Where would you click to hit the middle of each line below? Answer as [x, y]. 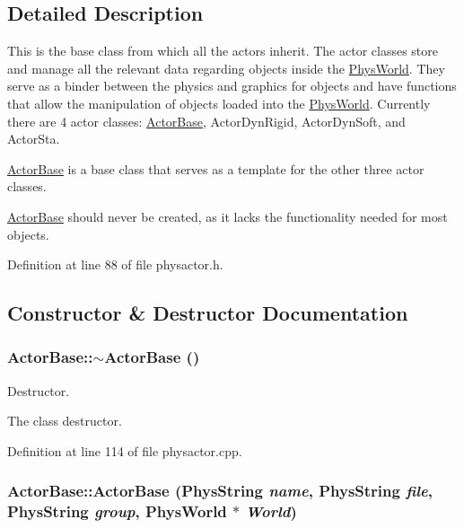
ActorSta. [34, 139]
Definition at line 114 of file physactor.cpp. [125, 450]
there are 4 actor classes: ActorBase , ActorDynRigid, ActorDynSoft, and [206, 121]
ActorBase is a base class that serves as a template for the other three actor [216, 168]
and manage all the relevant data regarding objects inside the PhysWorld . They [226, 68]
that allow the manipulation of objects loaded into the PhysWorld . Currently [219, 103]
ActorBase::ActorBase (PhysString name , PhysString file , [220, 491]
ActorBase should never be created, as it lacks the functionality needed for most [228, 216]
